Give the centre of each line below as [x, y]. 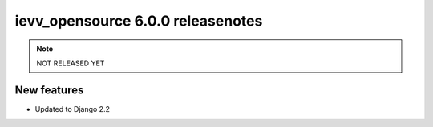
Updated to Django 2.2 [72, 109]
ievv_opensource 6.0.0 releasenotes [139, 21]
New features [49, 90]
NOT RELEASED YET [71, 63]
